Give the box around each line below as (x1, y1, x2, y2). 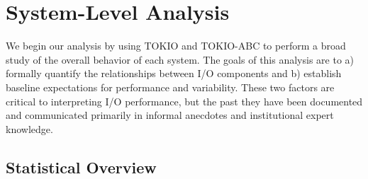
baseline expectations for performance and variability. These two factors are (6, 79, 335, 94)
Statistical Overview (6, 156, 157, 178)
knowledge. (6, 121, 53, 136)
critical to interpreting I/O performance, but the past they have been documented (6, 93, 363, 108)
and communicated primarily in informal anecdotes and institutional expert (6, 108, 334, 122)
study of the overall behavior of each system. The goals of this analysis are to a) (6, 52, 355, 67)
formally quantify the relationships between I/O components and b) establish (6, 66, 342, 81)
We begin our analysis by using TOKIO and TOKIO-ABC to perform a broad (6, 38, 346, 53)
